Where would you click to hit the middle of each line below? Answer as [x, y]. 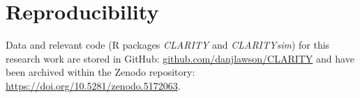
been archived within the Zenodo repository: [100, 72]
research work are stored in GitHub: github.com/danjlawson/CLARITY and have [180, 58]
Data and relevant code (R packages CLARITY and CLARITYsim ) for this [168, 45]
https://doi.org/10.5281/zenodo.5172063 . [93, 85]
